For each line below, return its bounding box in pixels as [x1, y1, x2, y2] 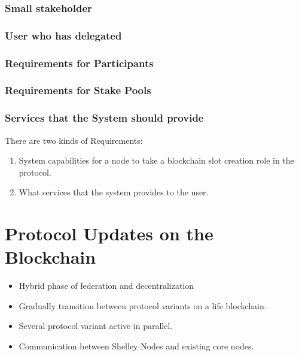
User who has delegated [5, 28, 122, 43]
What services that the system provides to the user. [19, 186, 209, 198]
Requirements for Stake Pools [5, 83, 151, 98]
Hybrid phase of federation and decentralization [19, 279, 194, 292]
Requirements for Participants [5, 55, 154, 70]
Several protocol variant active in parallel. [19, 319, 173, 332]
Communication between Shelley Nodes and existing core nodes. [19, 340, 254, 352]
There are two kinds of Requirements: [5, 134, 143, 146]
